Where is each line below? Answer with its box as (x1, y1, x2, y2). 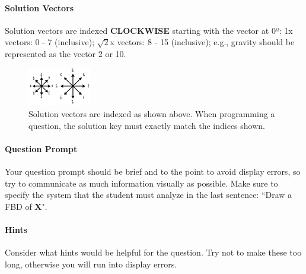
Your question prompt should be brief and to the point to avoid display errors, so (5, 165, 301, 178)
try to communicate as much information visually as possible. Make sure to (5, 177, 278, 189)
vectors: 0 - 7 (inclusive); (5, 36, 95, 48)
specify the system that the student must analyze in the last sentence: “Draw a (5, 188, 292, 201)
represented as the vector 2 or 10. (5, 47, 126, 59)
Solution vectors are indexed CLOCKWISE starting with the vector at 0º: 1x (5, 24, 293, 36)
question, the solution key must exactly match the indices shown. (28, 119, 265, 131)
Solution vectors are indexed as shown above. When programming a (28, 108, 275, 120)
